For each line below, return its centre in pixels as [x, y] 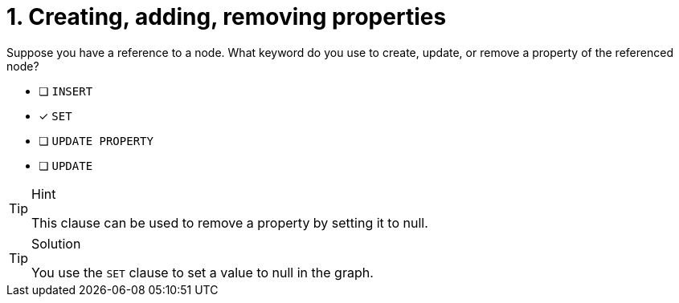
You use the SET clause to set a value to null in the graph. [202, 272]
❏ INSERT [66, 91]
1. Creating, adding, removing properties [227, 17]
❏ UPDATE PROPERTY [96, 140]
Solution [56, 243]
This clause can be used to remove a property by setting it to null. [230, 222]
